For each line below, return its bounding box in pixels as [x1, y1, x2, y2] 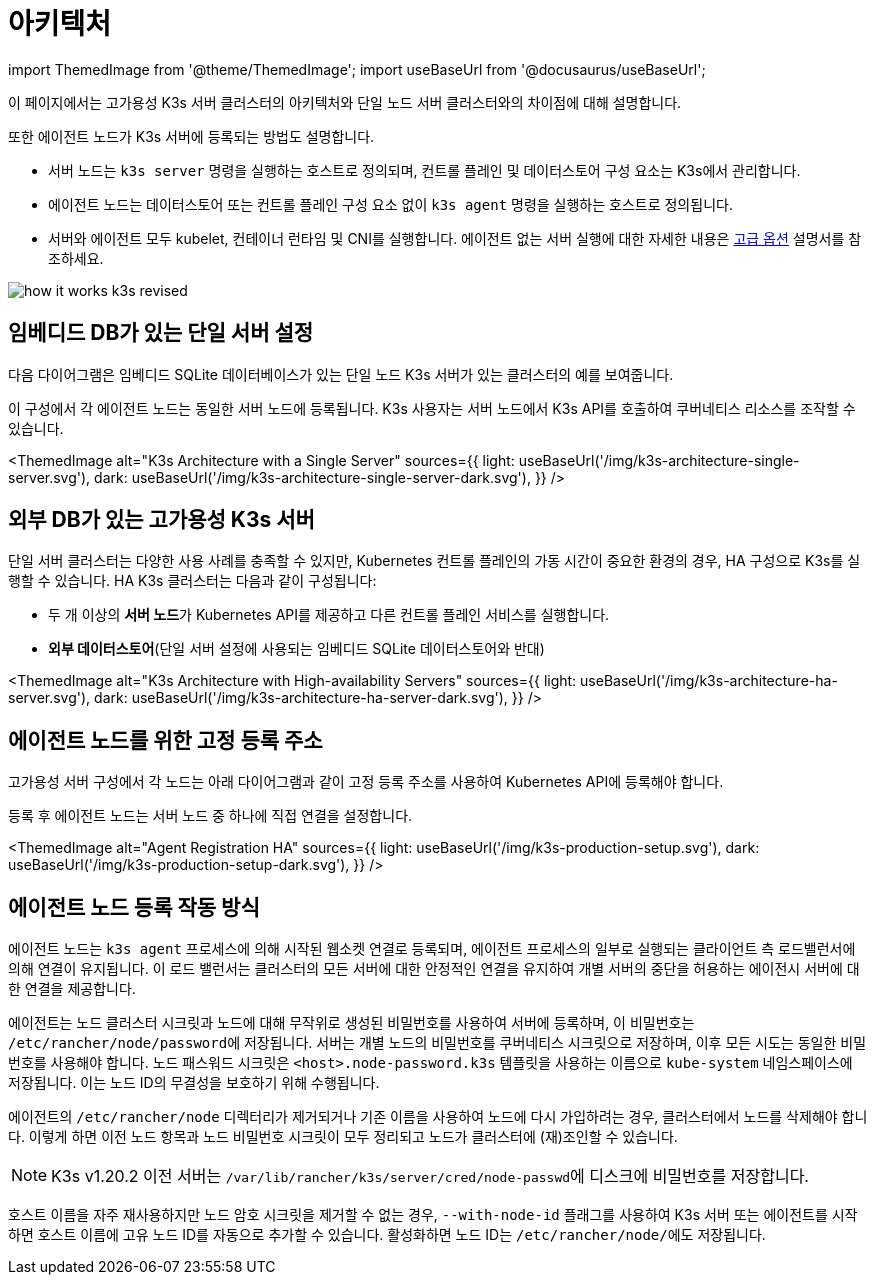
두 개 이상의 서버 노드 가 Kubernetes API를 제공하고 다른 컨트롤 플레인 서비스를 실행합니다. [48, 606, 610, 624]
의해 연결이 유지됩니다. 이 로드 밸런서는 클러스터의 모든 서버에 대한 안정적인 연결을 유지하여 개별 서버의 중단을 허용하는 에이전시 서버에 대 [8, 960, 860, 978]
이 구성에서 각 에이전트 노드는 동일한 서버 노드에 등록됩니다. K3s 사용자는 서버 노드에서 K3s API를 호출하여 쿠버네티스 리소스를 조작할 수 [8, 399, 856, 417]
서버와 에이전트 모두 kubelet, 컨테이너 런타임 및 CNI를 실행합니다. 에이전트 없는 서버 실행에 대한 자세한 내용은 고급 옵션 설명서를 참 [48, 229, 862, 247]
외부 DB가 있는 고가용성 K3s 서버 [8, 507, 315, 533]
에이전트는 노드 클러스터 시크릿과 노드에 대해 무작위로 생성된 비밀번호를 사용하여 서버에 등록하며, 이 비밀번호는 [8, 1014, 695, 1032]
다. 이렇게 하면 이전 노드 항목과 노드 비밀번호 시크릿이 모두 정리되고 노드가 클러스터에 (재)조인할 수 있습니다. [8, 1128, 678, 1146]
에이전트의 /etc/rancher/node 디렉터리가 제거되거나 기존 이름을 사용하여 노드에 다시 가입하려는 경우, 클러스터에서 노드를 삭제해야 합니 [8, 1108, 868, 1126]
